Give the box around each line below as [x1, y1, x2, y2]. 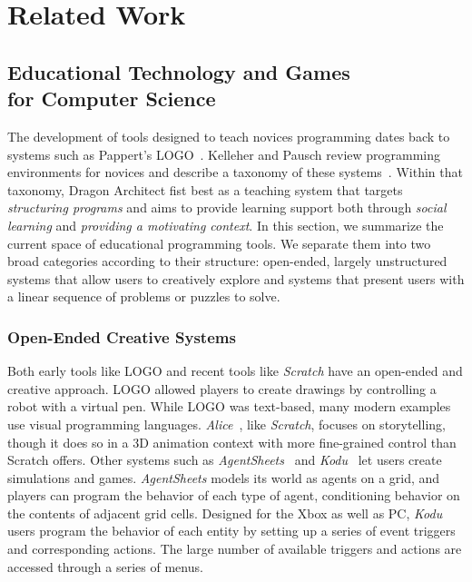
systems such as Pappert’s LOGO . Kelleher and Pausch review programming [7, 144, 441, 163]
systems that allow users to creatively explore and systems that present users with [7, 269, 465, 288]
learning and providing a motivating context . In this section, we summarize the [7, 215, 444, 234]
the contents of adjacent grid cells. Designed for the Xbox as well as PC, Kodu [7, 503, 443, 522]
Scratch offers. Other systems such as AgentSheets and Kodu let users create [7, 450, 442, 469]
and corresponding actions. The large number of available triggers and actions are [7, 539, 462, 558]
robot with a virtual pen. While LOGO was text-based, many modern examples [7, 397, 451, 416]
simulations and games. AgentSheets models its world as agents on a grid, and [7, 468, 440, 487]
